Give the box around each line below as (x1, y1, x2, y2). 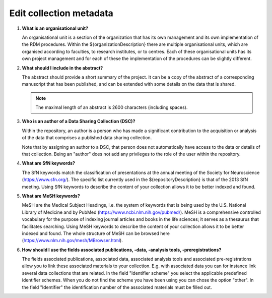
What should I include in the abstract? (22, 65, 103, 71)
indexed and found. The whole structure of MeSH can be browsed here (22, 230, 170, 236)
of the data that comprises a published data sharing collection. (22, 135, 152, 141)
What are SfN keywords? (22, 160, 76, 166)
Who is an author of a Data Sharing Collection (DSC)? (22, 118, 135, 125)
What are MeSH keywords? (22, 193, 80, 199)
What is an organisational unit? (22, 25, 88, 31)
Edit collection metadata (9, 8, 113, 19)
